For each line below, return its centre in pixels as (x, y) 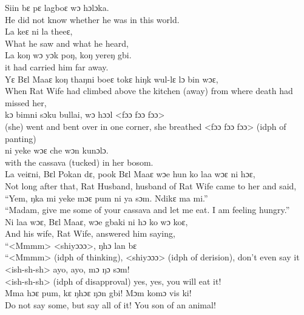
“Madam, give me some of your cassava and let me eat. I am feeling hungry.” (147, 210)
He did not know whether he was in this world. (92, 19)
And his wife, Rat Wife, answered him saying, (90, 233)
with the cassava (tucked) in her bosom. (79, 162)
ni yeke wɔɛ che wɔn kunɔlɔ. (57, 150)
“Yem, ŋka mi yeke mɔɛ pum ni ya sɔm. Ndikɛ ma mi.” (106, 198)
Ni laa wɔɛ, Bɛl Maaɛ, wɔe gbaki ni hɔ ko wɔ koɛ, (96, 221)
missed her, (26, 102)
